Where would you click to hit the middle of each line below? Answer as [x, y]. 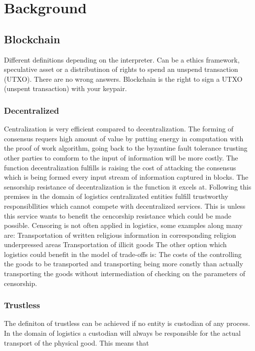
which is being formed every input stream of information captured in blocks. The [126, 177]
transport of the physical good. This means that [77, 342]
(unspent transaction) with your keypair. [65, 88]
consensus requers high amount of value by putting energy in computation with [124, 138]
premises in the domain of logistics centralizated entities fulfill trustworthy [116, 196]
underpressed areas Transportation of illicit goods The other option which [115, 244]
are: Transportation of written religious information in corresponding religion [120, 235]
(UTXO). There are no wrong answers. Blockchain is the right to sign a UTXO [123, 79]
